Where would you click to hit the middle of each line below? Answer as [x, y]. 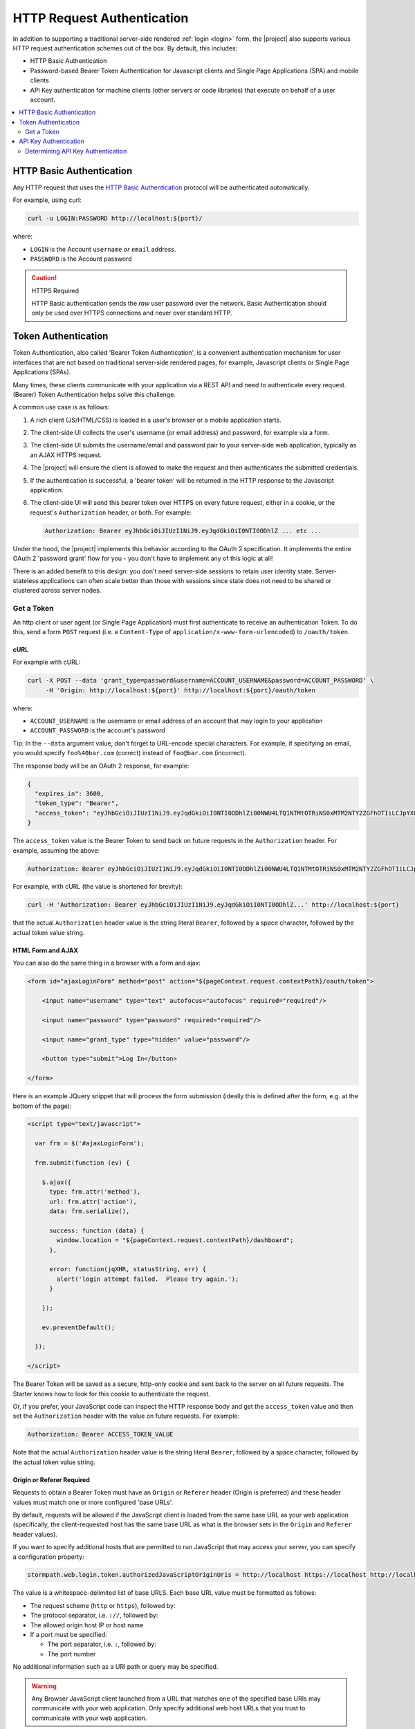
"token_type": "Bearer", [77, 803]
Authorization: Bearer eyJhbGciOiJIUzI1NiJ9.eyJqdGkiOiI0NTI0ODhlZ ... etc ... [183, 530]
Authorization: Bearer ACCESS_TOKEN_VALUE [100, 1434]
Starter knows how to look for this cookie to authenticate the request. [111, 1394]
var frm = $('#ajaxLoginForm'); [90, 1144]
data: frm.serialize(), [90, 1211]
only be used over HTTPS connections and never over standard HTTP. [132, 313]
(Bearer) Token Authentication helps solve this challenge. [94, 394]
